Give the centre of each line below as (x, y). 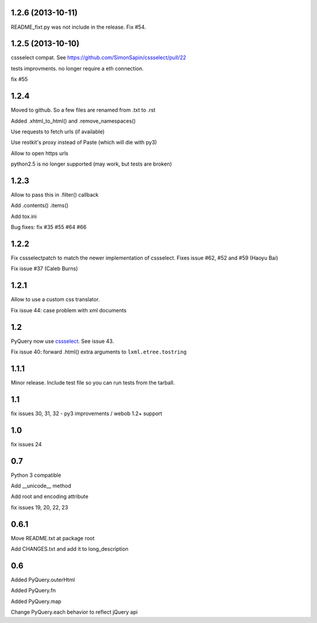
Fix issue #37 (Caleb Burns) (45, 269)
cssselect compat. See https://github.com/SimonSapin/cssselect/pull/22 (99, 58)
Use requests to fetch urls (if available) (58, 132)
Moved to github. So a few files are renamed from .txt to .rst (83, 110)
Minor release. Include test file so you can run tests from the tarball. (93, 382)
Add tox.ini (24, 216)
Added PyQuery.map (36, 601)
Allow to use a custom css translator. (55, 299)
